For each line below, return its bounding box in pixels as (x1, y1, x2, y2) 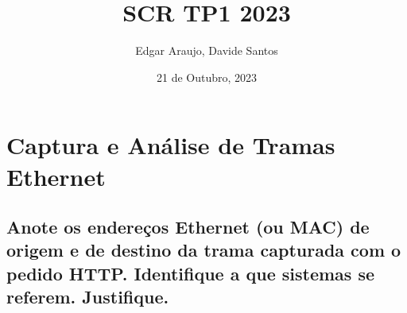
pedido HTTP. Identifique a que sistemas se (6, 261, 375, 285)
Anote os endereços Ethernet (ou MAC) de (6, 214, 370, 239)
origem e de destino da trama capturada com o (6, 238, 401, 262)
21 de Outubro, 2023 (156, 68, 258, 85)
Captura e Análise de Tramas (6, 129, 335, 161)
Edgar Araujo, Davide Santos (135, 42, 278, 59)
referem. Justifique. (6, 284, 169, 309)
